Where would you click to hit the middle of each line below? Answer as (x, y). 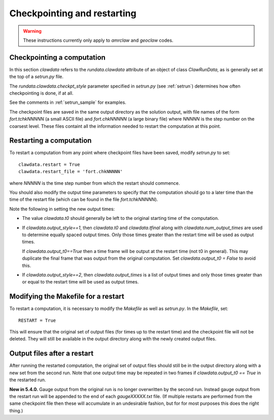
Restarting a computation (50, 141)
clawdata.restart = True (49, 164)
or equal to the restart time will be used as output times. (80, 282)
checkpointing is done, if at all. (41, 93)
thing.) (16, 410)
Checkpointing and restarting (73, 13)
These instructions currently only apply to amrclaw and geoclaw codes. (98, 40)
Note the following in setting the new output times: (62, 209)
